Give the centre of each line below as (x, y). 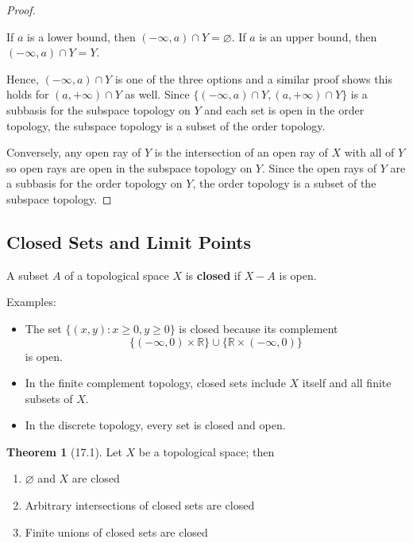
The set (43, 328)
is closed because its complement (259, 328)
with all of (369, 152)
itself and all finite (347, 383)
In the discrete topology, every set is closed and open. (155, 425)
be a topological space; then (206, 451)
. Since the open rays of (319, 167)
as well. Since (157, 94)
